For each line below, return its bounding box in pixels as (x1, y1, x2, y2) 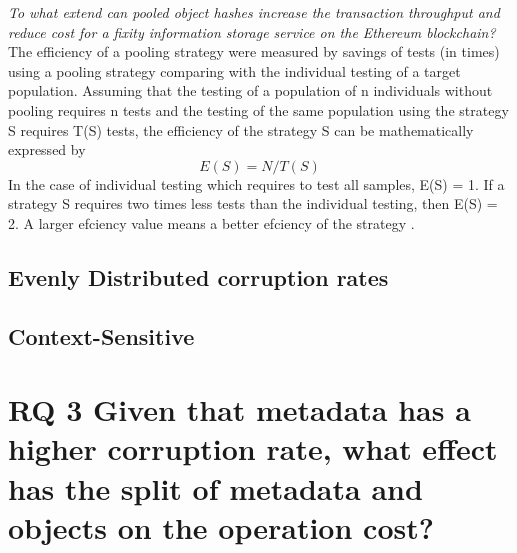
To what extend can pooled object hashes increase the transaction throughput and (8, 2, 500, 22)
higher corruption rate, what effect (8, 428, 498, 469)
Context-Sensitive (8, 320, 195, 351)
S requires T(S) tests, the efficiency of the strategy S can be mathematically (8, 119, 474, 140)
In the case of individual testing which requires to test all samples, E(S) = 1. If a (8, 173, 505, 194)
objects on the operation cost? (8, 506, 434, 547)
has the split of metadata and (8, 467, 423, 508)
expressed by (8, 139, 86, 160)
